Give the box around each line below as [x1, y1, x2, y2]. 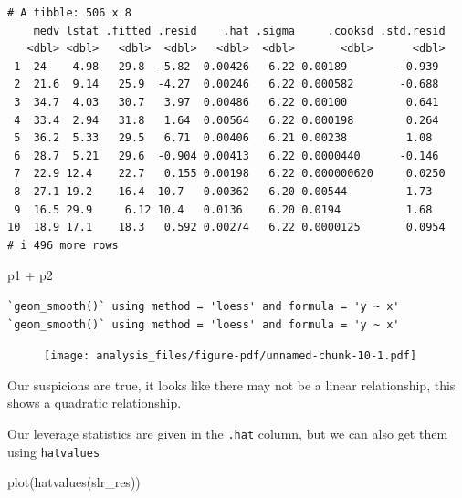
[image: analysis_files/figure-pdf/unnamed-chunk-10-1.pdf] [44, 349, 417, 363]
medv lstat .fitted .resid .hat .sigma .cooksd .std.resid [33, 24, 446, 37]
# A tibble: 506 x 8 [7, 6, 132, 19]
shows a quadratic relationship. [7, 393, 182, 412]
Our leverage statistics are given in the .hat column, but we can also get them [7, 423, 448, 442]
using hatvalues [7, 441, 100, 461]
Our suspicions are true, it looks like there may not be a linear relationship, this [7, 375, 456, 394]
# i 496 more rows [7, 238, 119, 252]
